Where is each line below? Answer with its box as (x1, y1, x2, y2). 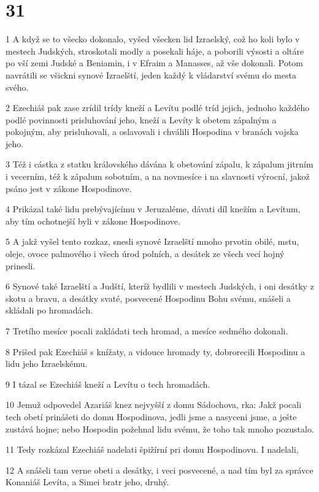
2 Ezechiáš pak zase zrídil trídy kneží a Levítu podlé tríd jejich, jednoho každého (6, 101, 310, 114)
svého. (6, 80, 29, 93)
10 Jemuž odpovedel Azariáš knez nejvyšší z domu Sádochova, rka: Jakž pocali (6, 398, 302, 411)
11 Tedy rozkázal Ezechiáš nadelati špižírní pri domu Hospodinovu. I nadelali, (6, 443, 299, 456)
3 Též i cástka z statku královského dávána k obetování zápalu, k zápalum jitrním (6, 158, 313, 171)
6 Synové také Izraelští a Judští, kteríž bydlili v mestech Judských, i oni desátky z (6, 280, 314, 293)
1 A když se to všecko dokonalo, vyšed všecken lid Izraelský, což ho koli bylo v (6, 33, 300, 45)
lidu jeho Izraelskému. (6, 357, 88, 370)
